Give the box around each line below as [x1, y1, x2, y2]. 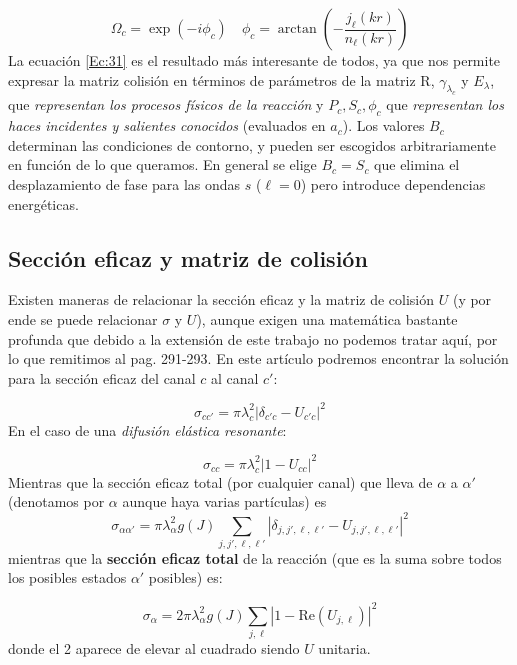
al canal [210, 367, 259, 388]
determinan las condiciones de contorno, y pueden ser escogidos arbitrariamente [8, 134, 496, 155]
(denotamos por [8, 491, 105, 512]
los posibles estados [8, 567, 127, 588]
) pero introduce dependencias [300, 173, 486, 194]
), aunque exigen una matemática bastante [196, 308, 458, 329]
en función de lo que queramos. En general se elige [8, 154, 317, 175]
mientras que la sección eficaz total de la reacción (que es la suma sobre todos [8, 547, 502, 568]
